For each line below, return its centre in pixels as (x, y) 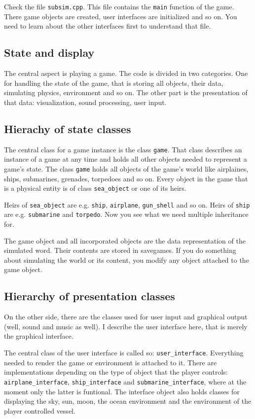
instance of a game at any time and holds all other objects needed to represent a (126, 159)
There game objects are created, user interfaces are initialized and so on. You (121, 16)
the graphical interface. (39, 336)
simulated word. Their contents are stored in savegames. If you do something (120, 250)
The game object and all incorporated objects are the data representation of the (125, 240)
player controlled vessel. (40, 410)
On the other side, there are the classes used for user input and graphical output (126, 317)
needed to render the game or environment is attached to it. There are (110, 362)
